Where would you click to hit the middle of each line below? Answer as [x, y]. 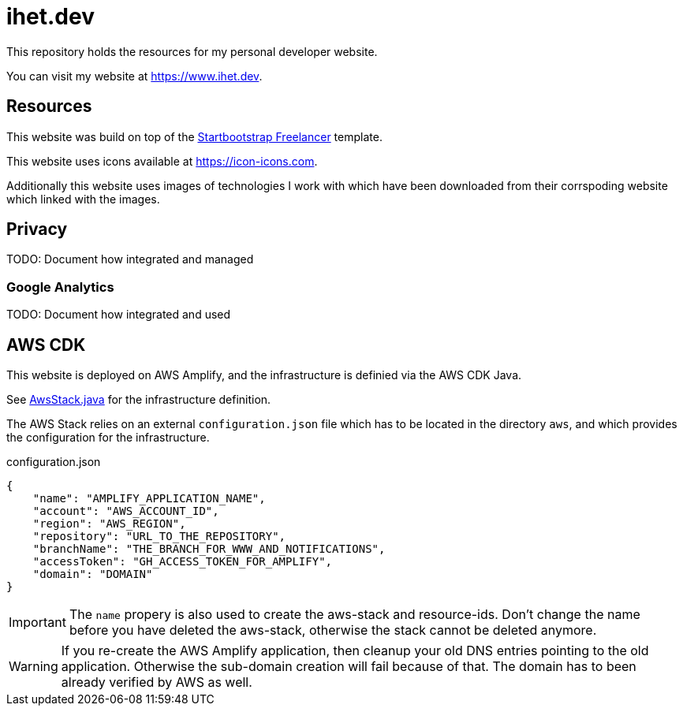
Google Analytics [60, 287]
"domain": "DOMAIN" [93, 574]
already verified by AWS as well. [157, 682]
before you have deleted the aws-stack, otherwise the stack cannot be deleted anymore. [333, 630]
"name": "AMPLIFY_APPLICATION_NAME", [149, 499]
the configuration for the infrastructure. [108, 438]
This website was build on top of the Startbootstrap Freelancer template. [194, 136]
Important [37, 623]
